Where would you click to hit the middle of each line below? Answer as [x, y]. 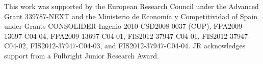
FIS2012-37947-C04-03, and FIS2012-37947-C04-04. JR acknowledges [138, 46]
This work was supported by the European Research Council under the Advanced [131, 6]
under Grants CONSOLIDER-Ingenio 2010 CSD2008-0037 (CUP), [108, 26]
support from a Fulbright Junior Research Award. [82, 55]
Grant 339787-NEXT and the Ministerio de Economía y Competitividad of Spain [131, 16]
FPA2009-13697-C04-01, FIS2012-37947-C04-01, [125, 36]
